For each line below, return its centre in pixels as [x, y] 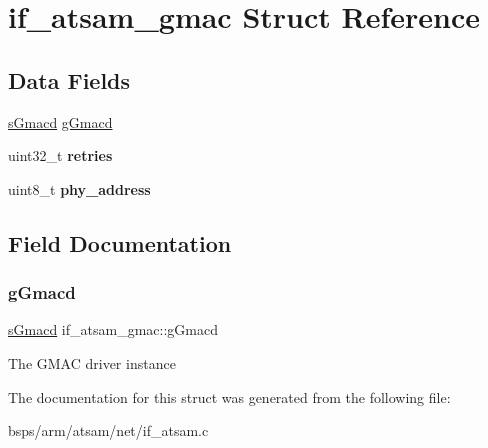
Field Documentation [120, 242]
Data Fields [69, 79]
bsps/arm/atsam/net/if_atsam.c [108, 430]
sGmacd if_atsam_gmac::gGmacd [113, 329]
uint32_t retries [60, 155]
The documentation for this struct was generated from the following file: [229, 396]
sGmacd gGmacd [60, 121]
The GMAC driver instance [92, 362]
